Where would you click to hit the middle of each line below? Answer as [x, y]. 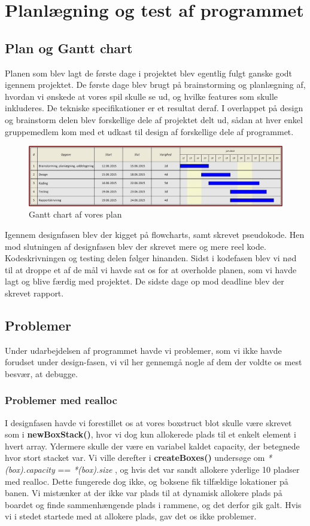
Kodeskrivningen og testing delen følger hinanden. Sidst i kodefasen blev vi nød [151, 258]
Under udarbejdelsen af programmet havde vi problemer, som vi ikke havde [143, 350]
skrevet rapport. [34, 293]
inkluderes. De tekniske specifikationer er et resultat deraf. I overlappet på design [154, 108]
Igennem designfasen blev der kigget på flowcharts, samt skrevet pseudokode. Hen [155, 234]
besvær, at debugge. [41, 373]
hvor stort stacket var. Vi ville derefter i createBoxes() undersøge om [135, 458]
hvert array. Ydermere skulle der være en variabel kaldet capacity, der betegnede [152, 446]
